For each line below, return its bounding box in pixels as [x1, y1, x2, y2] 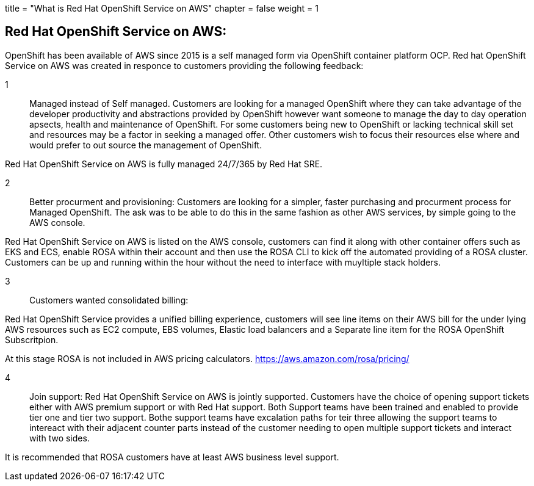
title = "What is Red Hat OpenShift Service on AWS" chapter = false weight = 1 [5, 3, 319, 13]
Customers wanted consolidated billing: [29, 294, 189, 305]
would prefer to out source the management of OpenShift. [29, 139, 262, 150]
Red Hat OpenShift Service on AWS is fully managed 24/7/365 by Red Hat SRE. [5, 158, 323, 169]
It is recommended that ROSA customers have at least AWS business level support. [5, 451, 339, 462]
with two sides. [29, 432, 90, 443]
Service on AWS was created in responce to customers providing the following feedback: [5, 60, 364, 71]
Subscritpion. [5, 334, 59, 345]
